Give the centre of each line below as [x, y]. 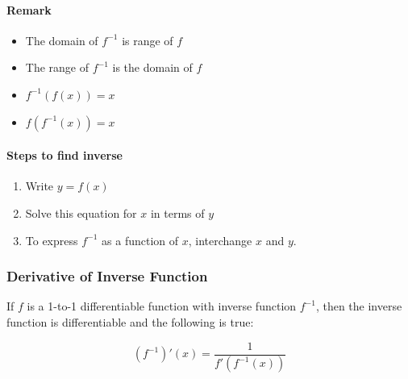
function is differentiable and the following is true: [130, 321]
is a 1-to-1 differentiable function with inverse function [162, 306]
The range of [57, 67]
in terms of [177, 212]
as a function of [140, 240]
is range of [148, 40]
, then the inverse [359, 306]
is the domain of [152, 67]
